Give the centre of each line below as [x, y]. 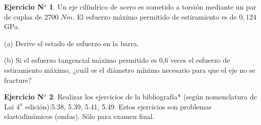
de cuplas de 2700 [31, 16]
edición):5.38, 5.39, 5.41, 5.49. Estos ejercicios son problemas [118, 106]
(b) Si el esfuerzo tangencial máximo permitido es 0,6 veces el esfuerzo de [117, 60]
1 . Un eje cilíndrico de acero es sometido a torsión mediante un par [153, 7]
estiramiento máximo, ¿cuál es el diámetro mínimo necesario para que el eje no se [130, 70]
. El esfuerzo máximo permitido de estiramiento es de [155, 16]
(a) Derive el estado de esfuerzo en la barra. [72, 43]
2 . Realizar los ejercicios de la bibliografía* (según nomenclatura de [153, 97]
